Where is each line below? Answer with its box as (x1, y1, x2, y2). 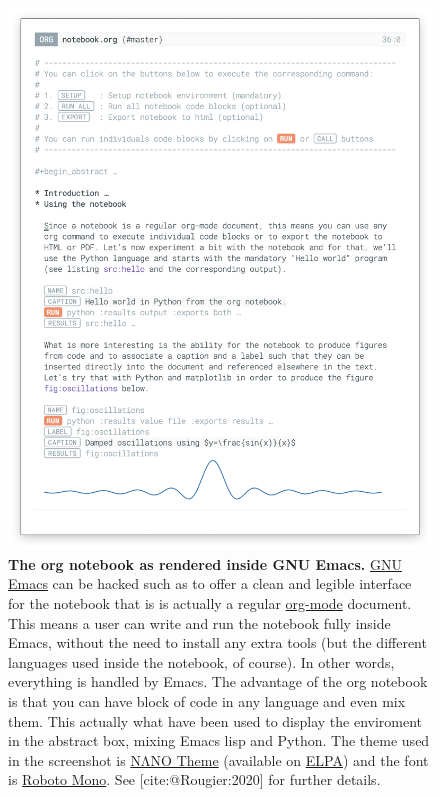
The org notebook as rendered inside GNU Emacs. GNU (8, 553, 402, 574)
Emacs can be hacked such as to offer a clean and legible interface (8, 573, 412, 594)
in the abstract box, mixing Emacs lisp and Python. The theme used (8, 730, 430, 751)
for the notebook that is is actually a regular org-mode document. (8, 592, 412, 613)
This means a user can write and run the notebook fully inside (8, 612, 391, 633)
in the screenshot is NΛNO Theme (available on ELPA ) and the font (8, 749, 429, 770)
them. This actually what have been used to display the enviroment (8, 710, 423, 731)
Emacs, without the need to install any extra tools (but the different (8, 632, 427, 653)
